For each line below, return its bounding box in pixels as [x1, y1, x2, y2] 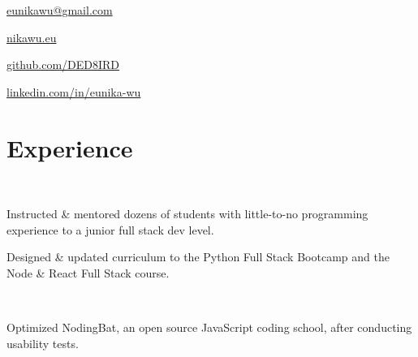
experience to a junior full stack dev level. [6, 221, 214, 238]
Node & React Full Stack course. [6, 264, 170, 281]
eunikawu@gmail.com [6, 2, 113, 18]
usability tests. [6, 334, 79, 351]
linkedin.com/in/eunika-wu [6, 83, 141, 100]
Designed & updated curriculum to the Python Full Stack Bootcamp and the [6, 248, 390, 265]
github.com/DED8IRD [6, 56, 120, 73]
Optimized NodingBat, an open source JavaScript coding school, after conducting [6, 319, 412, 336]
